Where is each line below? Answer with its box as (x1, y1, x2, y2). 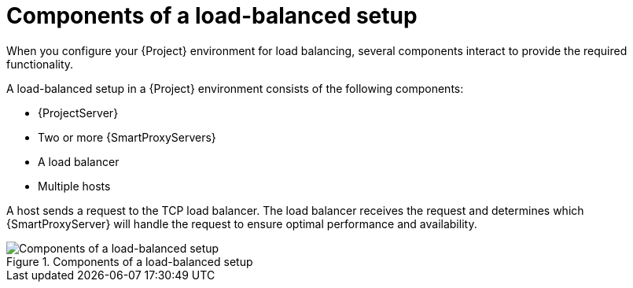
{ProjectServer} (38, 105, 119, 120)
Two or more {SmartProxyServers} (38, 130, 216, 144)
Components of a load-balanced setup (6, 2, 418, 29)
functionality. (6, 57, 74, 71)
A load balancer (38, 154, 120, 168)
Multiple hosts (38, 179, 111, 193)
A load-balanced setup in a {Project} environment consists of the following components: (6, 81, 464, 95)
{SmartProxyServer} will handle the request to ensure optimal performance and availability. (6, 216, 477, 231)
